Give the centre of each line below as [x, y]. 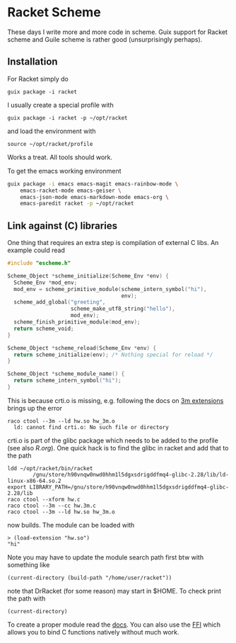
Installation [33, 62]
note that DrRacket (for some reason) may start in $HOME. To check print [114, 591]
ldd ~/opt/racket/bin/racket [50, 468]
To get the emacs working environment [64, 171]
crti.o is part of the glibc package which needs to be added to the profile [113, 440]
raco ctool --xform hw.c [44, 499]
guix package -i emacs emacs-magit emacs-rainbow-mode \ [93, 184]
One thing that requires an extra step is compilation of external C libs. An [113, 243]
